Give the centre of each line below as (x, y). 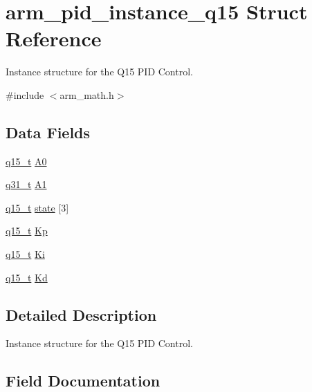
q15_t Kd (27, 277)
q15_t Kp (27, 231)
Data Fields (48, 132)
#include (25, 94)
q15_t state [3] (37, 207)
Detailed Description (81, 314)
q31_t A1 (26, 184)
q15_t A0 (26, 161)
